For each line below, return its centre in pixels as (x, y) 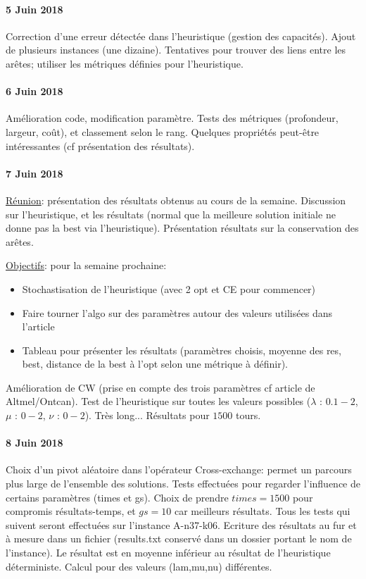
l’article (38, 326)
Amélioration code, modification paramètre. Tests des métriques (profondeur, (172, 118)
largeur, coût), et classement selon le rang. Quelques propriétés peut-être (163, 131)
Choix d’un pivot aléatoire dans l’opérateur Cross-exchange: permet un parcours (179, 469)
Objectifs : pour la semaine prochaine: (86, 265)
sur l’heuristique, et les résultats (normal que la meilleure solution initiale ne (171, 214)
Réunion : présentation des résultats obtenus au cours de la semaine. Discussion (176, 200)
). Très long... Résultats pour (147, 415)
